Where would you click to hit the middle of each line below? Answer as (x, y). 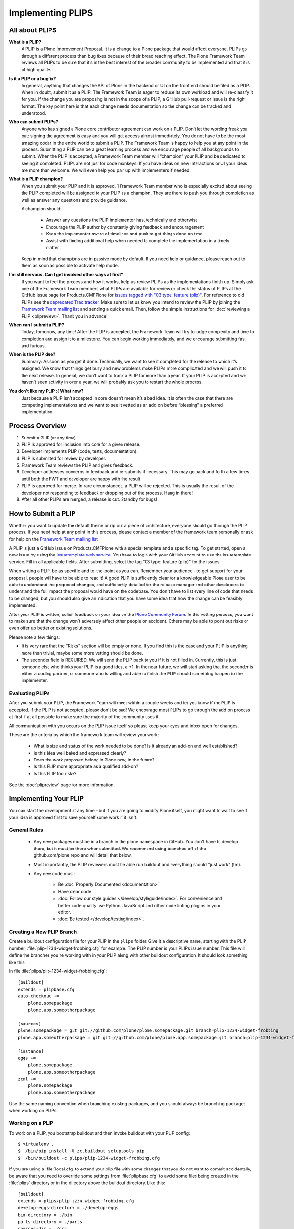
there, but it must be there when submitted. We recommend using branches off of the (120, 849)
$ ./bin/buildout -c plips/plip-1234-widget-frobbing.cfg (89, 1158)
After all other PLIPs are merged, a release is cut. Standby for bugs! (89, 499)
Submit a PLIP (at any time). (49, 438)
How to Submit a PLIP (42, 513)
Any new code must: (54, 873)
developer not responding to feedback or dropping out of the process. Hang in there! (107, 493)
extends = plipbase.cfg (46, 989)
